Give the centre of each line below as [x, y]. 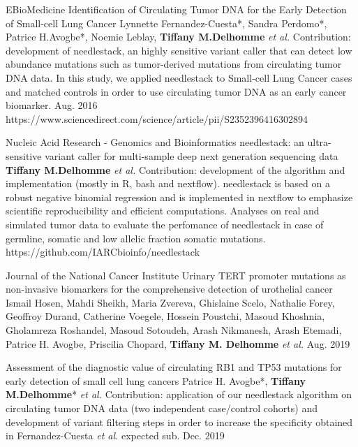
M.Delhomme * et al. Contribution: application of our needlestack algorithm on [179, 394]
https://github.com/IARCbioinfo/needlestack [103, 252]
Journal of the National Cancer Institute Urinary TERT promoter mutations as [176, 275]
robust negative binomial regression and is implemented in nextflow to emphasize [179, 197]
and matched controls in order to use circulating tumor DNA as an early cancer [176, 91]
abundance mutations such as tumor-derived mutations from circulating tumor [174, 64]
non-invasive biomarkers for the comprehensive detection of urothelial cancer [169, 289]
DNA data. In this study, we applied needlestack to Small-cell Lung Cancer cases [179, 77]
